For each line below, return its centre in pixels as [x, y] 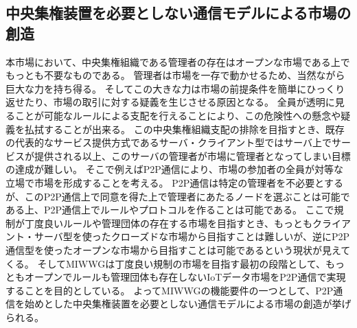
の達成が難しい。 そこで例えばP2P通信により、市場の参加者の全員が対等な [174, 169]
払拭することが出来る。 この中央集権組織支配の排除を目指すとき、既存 [184, 129]
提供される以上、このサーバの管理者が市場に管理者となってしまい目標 [192, 155]
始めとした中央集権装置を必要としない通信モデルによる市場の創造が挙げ [188, 304]
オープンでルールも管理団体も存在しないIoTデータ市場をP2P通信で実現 [185, 277]
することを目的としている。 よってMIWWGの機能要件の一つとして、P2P [170, 290]
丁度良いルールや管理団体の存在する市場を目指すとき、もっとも [169, 223]
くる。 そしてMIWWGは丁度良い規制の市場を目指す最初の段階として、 [166, 263]
